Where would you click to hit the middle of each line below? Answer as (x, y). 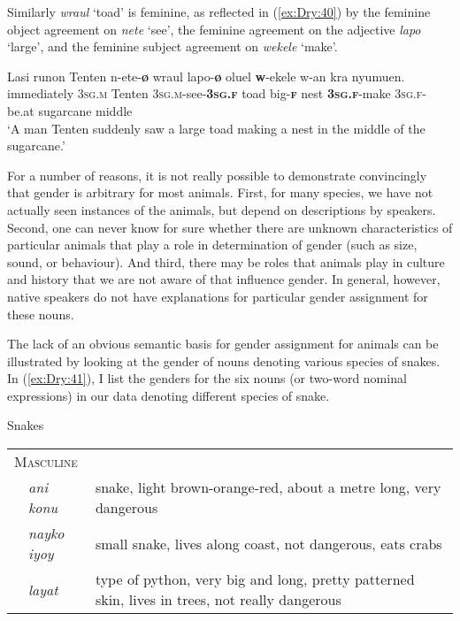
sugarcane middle (85, 110)
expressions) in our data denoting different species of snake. (169, 395)
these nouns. (41, 314)
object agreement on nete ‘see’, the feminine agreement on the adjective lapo (214, 29)
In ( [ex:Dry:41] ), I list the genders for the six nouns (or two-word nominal (207, 378)
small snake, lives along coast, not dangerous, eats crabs (268, 543)
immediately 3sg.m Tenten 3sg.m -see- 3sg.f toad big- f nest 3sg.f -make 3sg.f (215, 93)
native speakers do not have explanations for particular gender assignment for (218, 296)
